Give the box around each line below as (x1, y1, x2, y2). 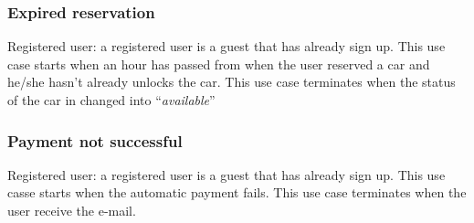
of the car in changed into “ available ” (7, 90, 216, 109)
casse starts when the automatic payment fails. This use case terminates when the (7, 183, 467, 202)
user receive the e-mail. (7, 201, 136, 219)
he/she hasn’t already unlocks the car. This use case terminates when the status (7, 72, 456, 91)
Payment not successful (7, 129, 183, 152)
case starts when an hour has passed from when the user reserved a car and (7, 54, 430, 73)
